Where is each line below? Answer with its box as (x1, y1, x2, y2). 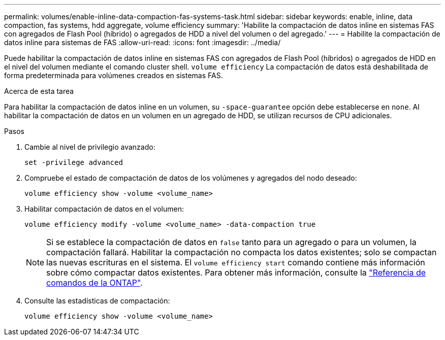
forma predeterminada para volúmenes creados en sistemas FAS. (4, 71, 223, 80)
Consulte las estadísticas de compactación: (24, 296, 170, 305)
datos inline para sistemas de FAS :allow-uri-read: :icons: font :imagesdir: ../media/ (4, 38, 281, 47)
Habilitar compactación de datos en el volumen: (24, 205, 184, 213)
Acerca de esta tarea (4, 87, 74, 95)
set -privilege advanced (24, 158, 123, 166)
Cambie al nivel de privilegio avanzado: (24, 143, 155, 151)
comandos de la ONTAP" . (46, 278, 143, 288)
